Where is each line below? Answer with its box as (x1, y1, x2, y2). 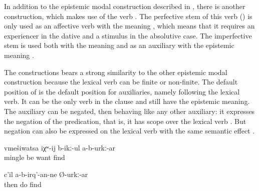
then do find (4, 178, 42, 189)
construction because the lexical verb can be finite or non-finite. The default (4, 76, 238, 87)
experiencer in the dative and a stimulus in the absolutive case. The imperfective (4, 30, 252, 40)
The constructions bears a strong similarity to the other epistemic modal (4, 66, 227, 77)
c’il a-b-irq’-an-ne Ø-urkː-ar (4, 168, 88, 179)
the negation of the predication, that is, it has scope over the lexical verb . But (4, 115, 246, 126)
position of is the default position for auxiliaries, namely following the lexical (4, 86, 240, 96)
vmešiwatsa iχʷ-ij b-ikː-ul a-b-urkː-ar (4, 142, 116, 152)
